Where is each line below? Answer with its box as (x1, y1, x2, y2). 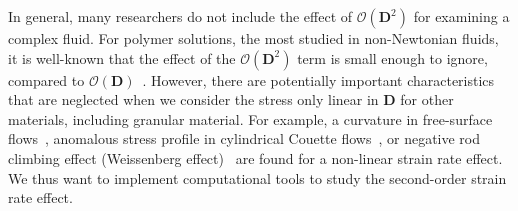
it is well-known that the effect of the (8, 47, 236, 68)
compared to (8, 69, 85, 90)
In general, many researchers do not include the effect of (8, 6, 353, 26)
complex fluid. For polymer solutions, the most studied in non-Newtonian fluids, (8, 28, 499, 48)
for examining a (413, 6, 510, 26)
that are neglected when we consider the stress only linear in (8, 89, 379, 110)
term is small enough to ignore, (297, 47, 488, 68)
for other (400, 89, 454, 110)
